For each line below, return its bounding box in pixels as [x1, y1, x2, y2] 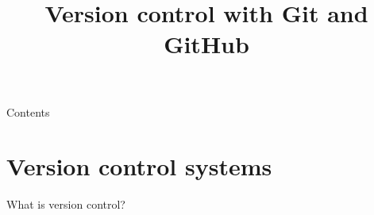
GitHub [164, 28, 249, 60]
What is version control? [6, 196, 125, 213]
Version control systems [6, 150, 272, 182]
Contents [6, 103, 50, 120]
